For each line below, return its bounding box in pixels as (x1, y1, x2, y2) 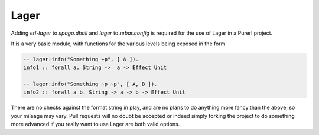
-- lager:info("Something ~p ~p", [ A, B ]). (23, 81, 158, 88)
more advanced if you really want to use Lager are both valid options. (11, 121, 180, 128)
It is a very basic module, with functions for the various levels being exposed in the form (11, 40, 226, 47)
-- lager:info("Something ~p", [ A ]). (23, 56, 139, 62)
